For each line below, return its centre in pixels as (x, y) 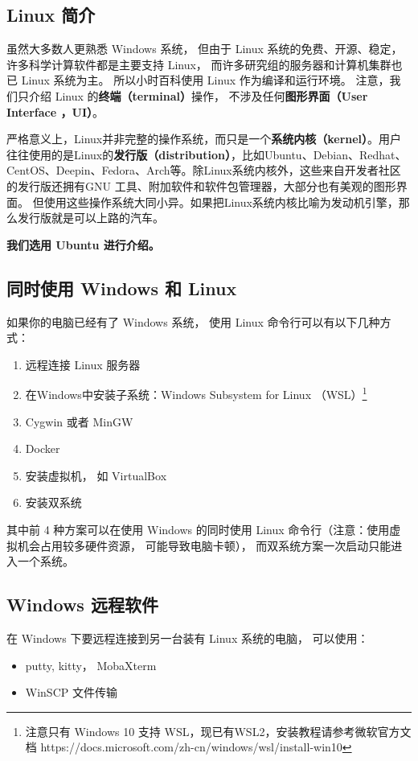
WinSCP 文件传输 (71, 692)
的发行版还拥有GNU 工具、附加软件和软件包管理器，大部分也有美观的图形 (201, 185)
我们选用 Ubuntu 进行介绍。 (83, 244)
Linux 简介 (51, 15)
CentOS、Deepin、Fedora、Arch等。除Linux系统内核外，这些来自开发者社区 (204, 170)
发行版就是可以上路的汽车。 (90, 218)
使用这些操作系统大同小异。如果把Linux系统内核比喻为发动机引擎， (221, 202)
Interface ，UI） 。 (55, 111)
